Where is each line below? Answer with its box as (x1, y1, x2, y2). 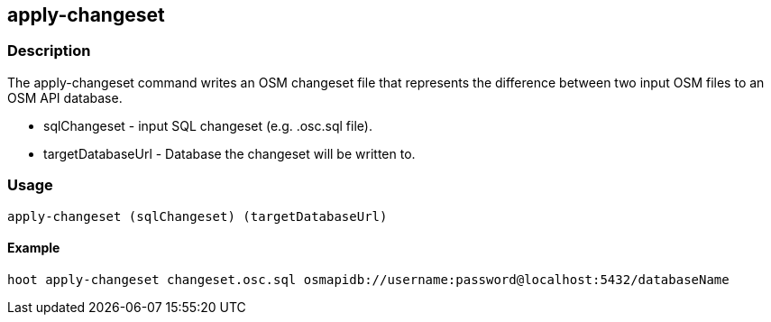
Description (7, 41, 91, 60)
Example (7, 240, 60, 256)
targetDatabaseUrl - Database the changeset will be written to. (43, 145, 416, 161)
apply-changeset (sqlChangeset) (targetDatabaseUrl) (7, 208, 388, 224)
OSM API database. (7, 89, 123, 106)
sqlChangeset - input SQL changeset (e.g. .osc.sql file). (43, 117, 372, 133)
